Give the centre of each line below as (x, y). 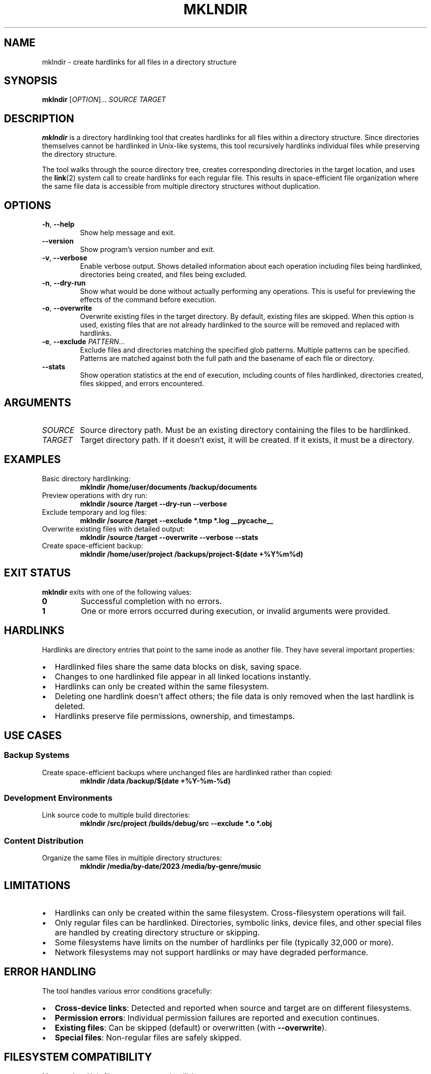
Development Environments (58, 798)
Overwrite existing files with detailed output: (113, 529)
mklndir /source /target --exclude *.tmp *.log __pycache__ (177, 520)
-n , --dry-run (64, 283)
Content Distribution (44, 841)
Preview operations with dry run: (95, 495)
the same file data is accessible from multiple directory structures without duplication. (181, 186)
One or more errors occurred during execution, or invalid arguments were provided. (235, 611)
